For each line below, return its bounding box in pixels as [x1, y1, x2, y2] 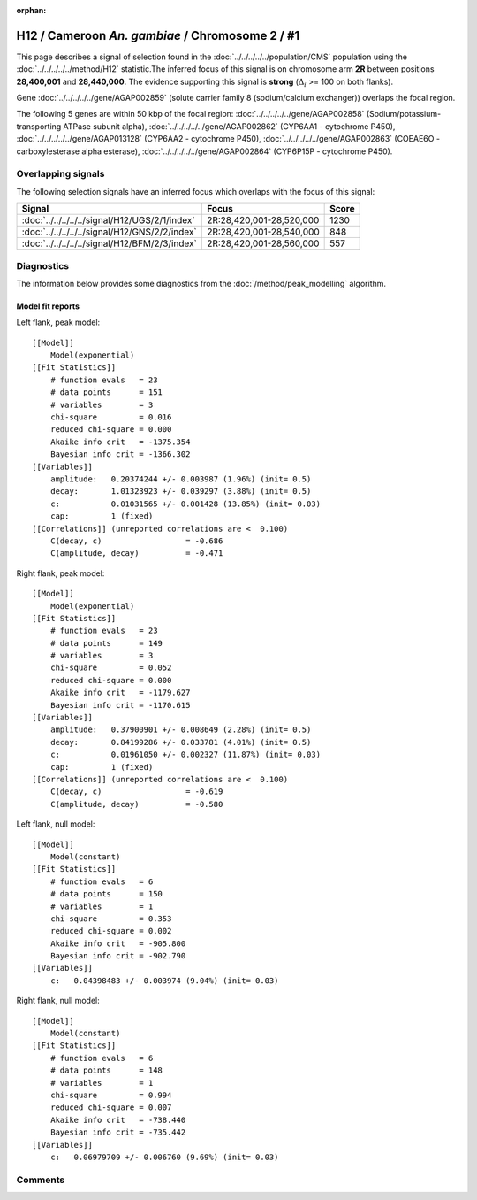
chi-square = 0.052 [49, 663, 172, 673]
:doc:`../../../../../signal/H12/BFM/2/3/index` [21, 237, 198, 250]
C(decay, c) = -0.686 [49, 535, 223, 546]
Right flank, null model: [16, 996, 101, 1006]
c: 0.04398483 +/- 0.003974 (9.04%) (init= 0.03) [49, 975, 279, 986]
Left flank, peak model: [16, 317, 101, 327]
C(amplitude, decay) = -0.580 [49, 799, 223, 809]
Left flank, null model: [16, 819, 95, 829]
